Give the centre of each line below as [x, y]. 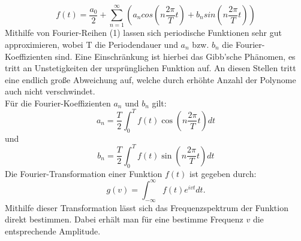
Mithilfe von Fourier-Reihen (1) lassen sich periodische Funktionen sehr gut [143, 33]
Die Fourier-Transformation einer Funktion [84, 173]
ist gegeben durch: [223, 173]
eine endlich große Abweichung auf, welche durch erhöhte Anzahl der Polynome [150, 79]
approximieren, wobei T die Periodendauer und [91, 44]
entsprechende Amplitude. [53, 231]
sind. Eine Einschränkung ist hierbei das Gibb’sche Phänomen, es [175, 56]
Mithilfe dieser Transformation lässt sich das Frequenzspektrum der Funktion [147, 207]
